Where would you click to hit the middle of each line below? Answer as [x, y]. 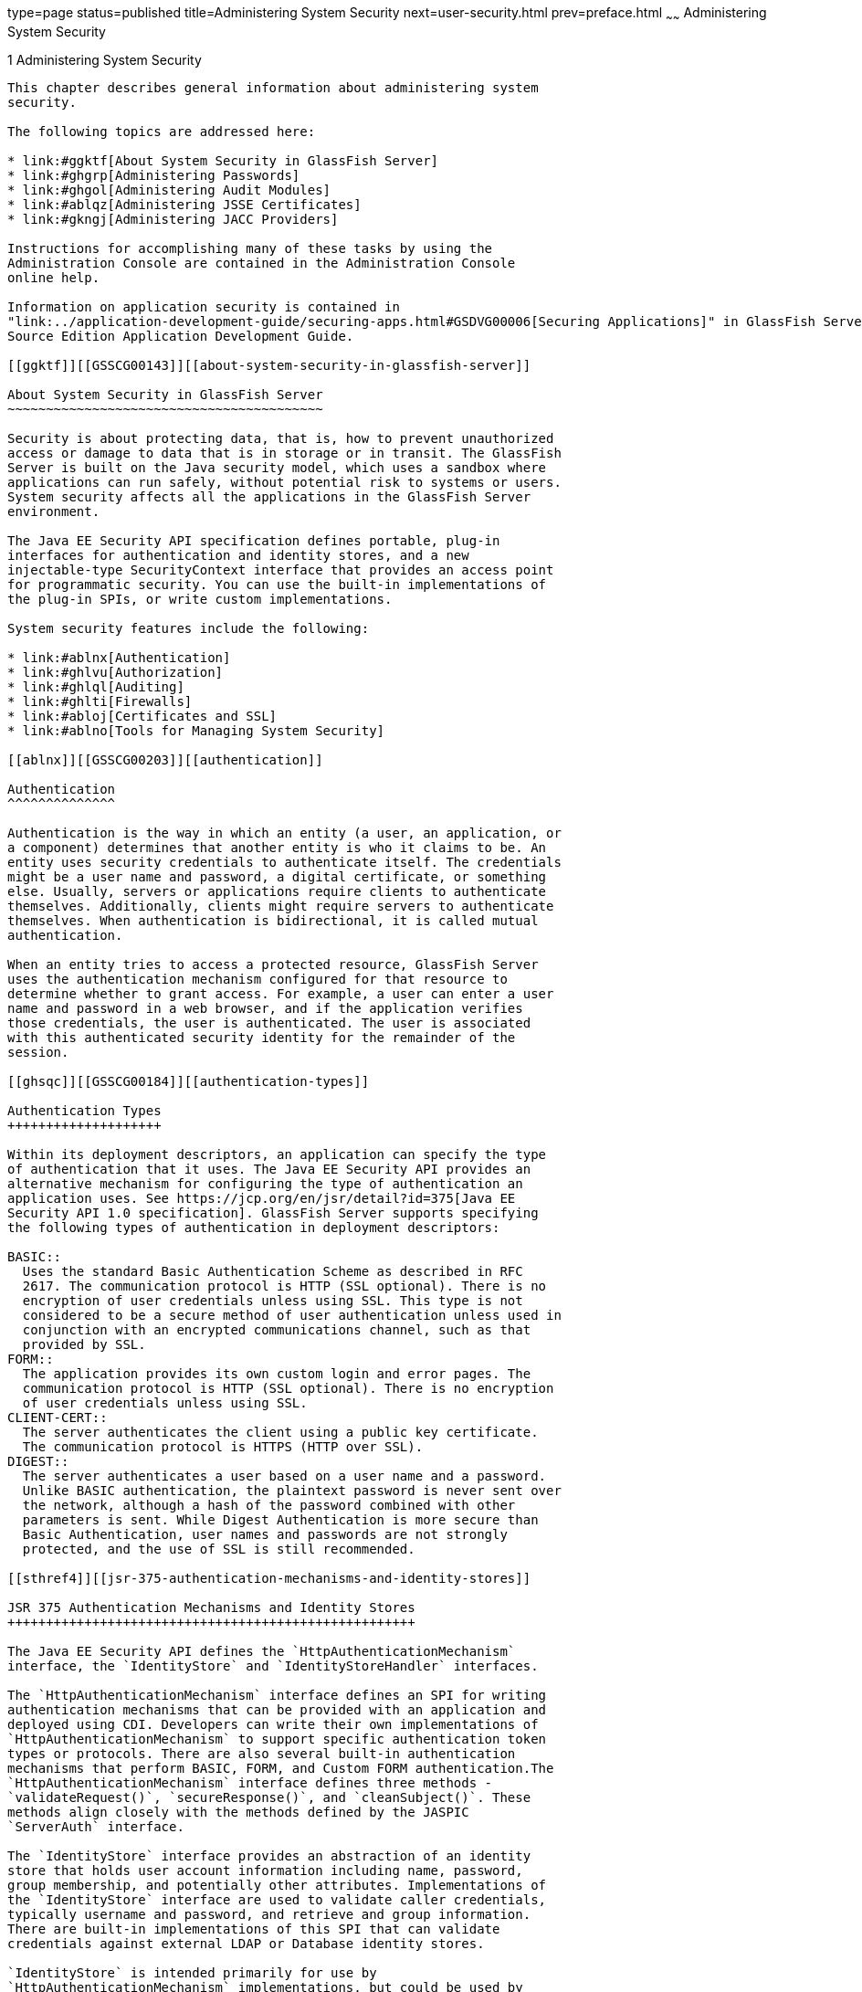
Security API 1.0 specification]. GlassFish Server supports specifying [273, 1212]
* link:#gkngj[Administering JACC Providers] [173, 219]
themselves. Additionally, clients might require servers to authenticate [281, 906]
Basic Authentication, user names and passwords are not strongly [265, 1534]
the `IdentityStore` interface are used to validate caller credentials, [277, 1899]
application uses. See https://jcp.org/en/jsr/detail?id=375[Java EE [262, 1198]
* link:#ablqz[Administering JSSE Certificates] [184, 204]
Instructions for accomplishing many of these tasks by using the [250, 248]
